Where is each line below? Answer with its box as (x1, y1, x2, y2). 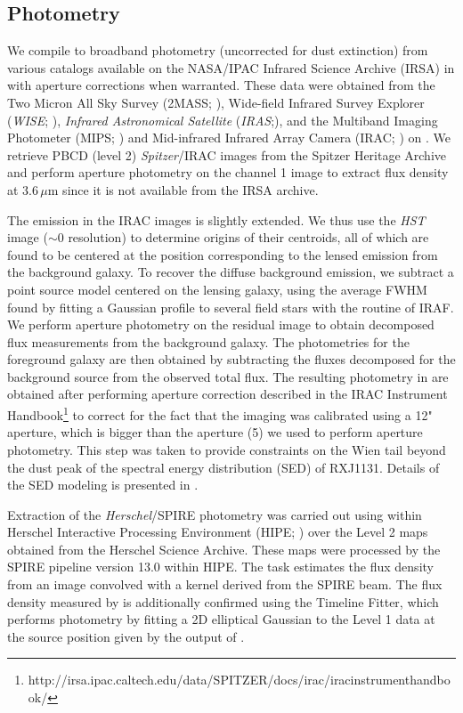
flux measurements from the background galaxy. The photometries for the (7, 332, 410, 351)
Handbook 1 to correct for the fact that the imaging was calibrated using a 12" (7, 403, 433, 424)
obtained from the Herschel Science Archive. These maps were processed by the (7, 539, 441, 558)
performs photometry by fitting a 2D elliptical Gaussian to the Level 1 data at (7, 610, 435, 628)
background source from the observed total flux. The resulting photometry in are (7, 367, 449, 385)
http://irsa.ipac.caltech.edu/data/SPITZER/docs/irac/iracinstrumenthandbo (28, 670, 451, 689)
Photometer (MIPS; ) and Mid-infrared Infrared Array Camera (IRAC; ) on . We (7, 128, 451, 147)
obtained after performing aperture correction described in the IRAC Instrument (7, 385, 448, 403)
